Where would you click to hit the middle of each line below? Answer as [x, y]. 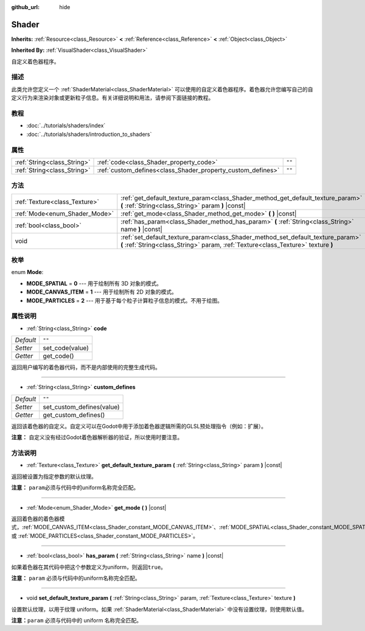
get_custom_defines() [74, 415]
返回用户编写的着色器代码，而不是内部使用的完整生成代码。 [86, 367]
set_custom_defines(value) [81, 407]
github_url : [25, 7]
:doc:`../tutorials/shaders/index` [66, 125]
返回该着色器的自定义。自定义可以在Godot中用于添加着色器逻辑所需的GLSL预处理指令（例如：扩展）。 [139, 426]
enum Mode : [27, 272]
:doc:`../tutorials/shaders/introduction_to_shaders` [89, 134]
